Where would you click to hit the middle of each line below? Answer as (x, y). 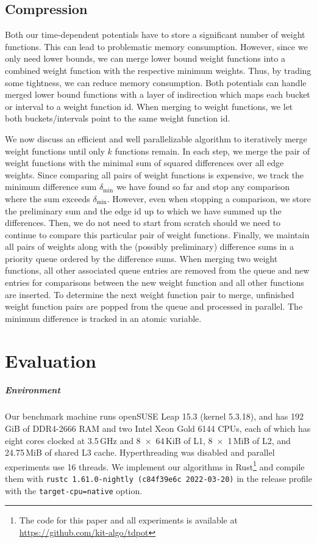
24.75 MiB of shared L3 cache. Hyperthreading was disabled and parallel (140, 452)
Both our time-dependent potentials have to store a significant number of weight (155, 35)
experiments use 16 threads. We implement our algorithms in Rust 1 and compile (155, 465)
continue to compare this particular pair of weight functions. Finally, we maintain (157, 234)
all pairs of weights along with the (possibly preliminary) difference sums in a (149, 246)
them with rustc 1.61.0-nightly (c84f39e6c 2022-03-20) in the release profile (158, 479)
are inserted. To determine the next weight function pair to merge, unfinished (150, 294)
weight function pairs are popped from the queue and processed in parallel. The (154, 306)
